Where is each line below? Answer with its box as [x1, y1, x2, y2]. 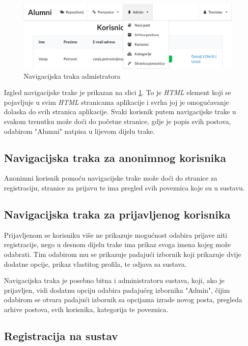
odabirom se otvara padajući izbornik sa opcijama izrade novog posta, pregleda [4, 294, 243, 305]
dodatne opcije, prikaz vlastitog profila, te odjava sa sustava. [4, 258, 187, 269]
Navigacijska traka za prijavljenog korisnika [4, 207, 231, 222]
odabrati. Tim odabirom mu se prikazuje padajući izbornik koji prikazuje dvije [4, 249, 241, 259]
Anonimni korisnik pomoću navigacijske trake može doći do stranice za [4, 173, 218, 183]
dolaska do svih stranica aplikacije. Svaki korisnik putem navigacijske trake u [4, 106, 236, 117]
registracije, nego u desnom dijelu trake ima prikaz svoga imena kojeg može [4, 239, 231, 250]
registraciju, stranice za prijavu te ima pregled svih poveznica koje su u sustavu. [4, 183, 245, 193]
